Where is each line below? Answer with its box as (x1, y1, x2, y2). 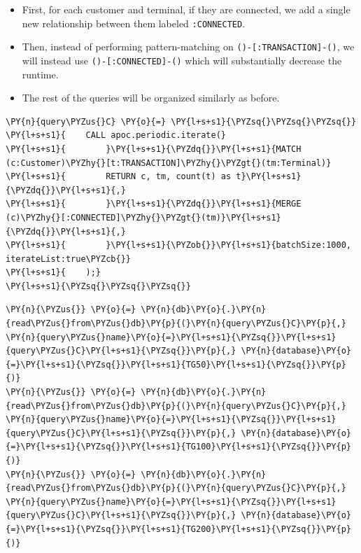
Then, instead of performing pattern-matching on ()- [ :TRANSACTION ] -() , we (22, 39, 355, 54)
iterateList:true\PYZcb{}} (6, 253, 131, 264)
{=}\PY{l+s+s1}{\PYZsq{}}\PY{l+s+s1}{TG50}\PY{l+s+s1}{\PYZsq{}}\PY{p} (6, 359, 346, 370)
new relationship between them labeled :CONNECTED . (22, 15, 246, 30)
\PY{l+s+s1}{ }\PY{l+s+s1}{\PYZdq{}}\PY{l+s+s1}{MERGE (6, 199, 302, 209)
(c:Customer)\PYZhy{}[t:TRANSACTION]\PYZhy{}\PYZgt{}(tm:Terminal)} (6, 157, 332, 168)
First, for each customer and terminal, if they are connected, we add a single (22, 2, 351, 16)
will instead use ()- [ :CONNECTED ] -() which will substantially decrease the (22, 52, 342, 67)
